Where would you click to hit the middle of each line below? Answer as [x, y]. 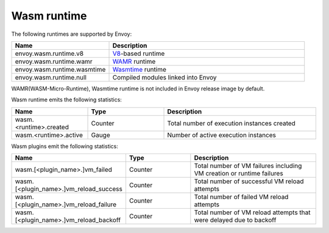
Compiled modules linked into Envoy [164, 77]
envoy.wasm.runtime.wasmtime [60, 69]
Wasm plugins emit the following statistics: [65, 146]
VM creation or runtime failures [239, 174]
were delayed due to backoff [235, 220]
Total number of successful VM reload [249, 181]
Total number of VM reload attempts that [252, 212]
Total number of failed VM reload [241, 197]
